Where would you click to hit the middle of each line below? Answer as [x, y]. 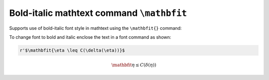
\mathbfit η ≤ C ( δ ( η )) [134, 65]
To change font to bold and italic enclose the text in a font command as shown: [90, 37]
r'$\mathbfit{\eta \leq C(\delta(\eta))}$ [72, 50]
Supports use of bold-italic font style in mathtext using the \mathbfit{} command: [95, 28]
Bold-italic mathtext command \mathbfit [98, 13]
